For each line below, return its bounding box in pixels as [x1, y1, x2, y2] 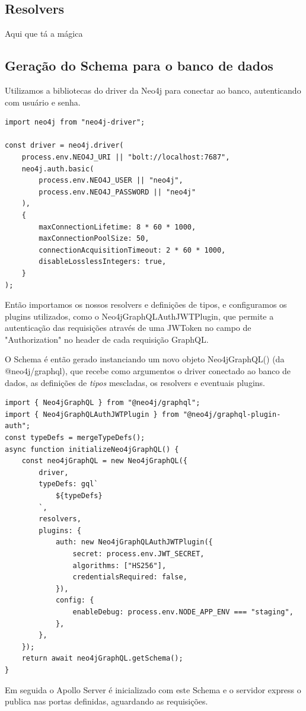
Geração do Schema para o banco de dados [5, 56, 273, 75]
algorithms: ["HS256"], [72, 561, 167, 570]
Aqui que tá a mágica [5, 27, 83, 40]
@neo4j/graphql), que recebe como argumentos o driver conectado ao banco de [5, 365, 291, 377]
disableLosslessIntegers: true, [39, 257, 167, 266]
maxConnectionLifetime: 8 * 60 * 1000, [39, 222, 196, 231]
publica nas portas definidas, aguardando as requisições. [5, 695, 208, 707]
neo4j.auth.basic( [21, 164, 94, 173]
